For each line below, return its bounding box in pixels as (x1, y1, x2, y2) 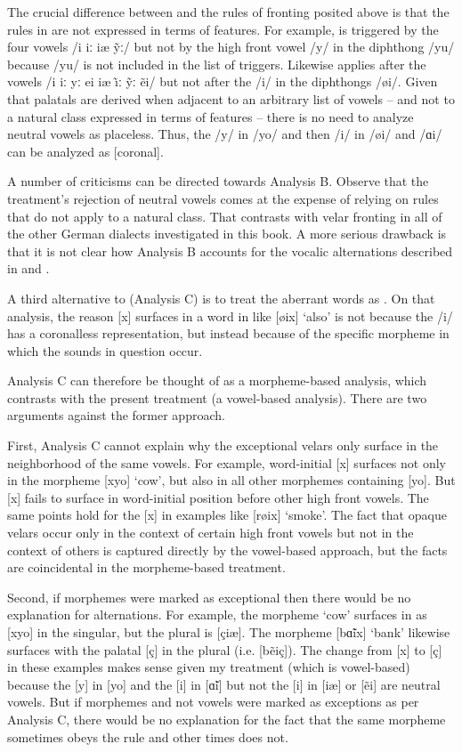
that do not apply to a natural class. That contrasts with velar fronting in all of (7, 206, 442, 225)
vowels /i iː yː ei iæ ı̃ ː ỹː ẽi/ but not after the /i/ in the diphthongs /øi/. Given (7, 72, 438, 91)
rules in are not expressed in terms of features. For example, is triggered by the (7, 20, 439, 38)
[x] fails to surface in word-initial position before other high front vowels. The (7, 488, 429, 506)
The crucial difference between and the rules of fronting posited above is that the (7, 3, 450, 20)
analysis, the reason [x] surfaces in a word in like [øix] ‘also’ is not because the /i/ (7, 306, 453, 325)
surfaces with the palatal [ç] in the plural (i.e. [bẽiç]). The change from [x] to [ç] (7, 640, 442, 659)
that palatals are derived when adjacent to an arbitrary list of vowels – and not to (7, 89, 455, 108)
